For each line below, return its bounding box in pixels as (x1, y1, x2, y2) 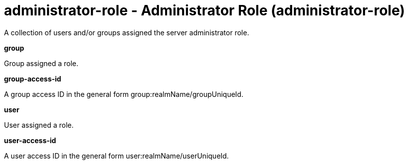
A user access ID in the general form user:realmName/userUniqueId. (4, 151, 229, 160)
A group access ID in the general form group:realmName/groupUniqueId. (4, 89, 243, 98)
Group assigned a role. (4, 59, 79, 68)
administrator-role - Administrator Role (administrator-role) (4, 2, 405, 19)
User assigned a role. (4, 120, 74, 129)
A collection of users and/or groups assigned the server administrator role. (4, 28, 249, 37)
